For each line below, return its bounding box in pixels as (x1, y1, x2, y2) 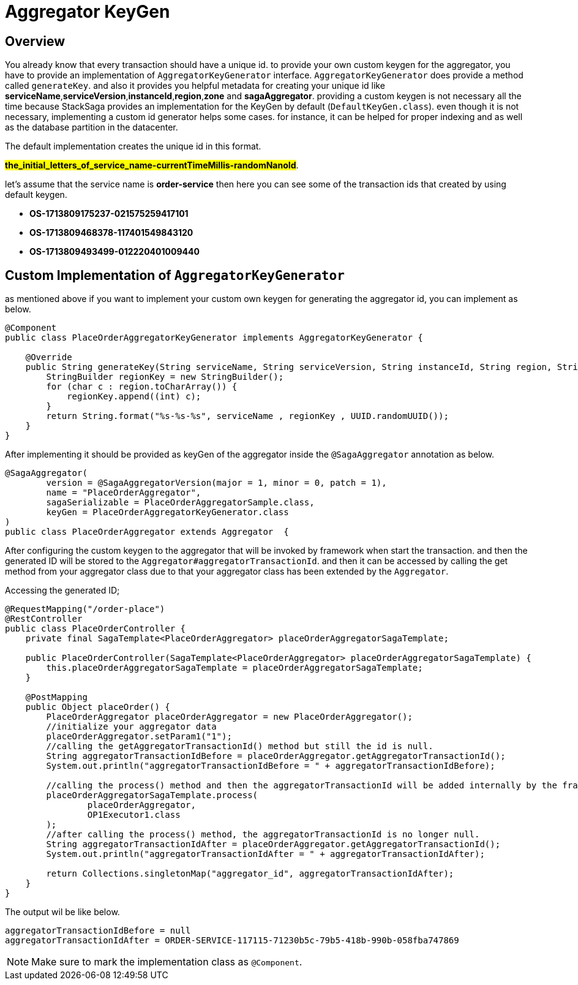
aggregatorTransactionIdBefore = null (5, 926, 191, 936)
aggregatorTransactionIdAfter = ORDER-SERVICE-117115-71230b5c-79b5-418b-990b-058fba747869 (5, 935, 459, 946)
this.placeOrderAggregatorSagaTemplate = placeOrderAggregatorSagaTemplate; (46, 663, 423, 673)
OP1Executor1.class (87, 810, 181, 820)
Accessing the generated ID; (5, 585, 120, 596)
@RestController (5, 614, 83, 624)
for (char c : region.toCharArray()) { (46, 382, 238, 392)
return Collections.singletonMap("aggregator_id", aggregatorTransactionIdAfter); (46, 869, 454, 879)
